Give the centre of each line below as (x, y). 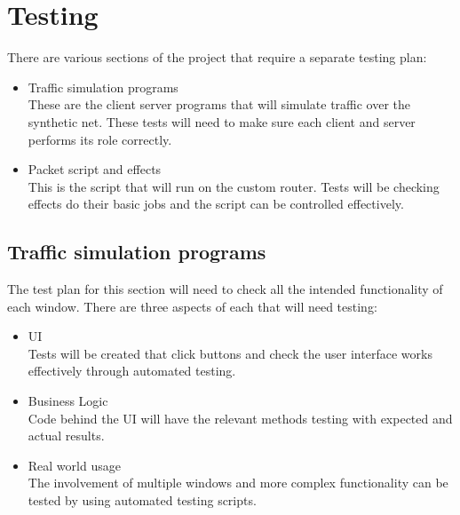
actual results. (66, 436)
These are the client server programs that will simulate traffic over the (219, 104)
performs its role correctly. (100, 139)
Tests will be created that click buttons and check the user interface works (230, 353)
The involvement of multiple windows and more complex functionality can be (238, 483)
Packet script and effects (95, 169)
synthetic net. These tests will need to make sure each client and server (222, 121)
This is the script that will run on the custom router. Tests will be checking (234, 186)
